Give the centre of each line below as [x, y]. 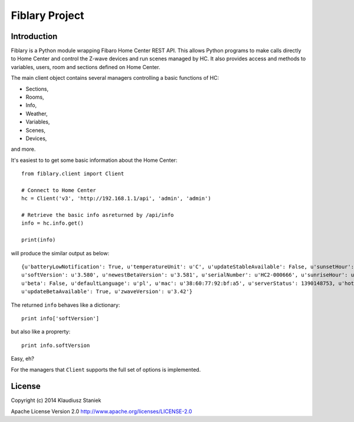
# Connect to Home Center [59, 190]
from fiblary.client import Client [73, 174]
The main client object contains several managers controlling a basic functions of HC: [115, 78]
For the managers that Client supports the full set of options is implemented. [106, 369]
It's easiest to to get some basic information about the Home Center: [94, 160]
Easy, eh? [23, 359]
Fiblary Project [47, 15]
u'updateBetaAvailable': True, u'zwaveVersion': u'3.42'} [107, 292]
